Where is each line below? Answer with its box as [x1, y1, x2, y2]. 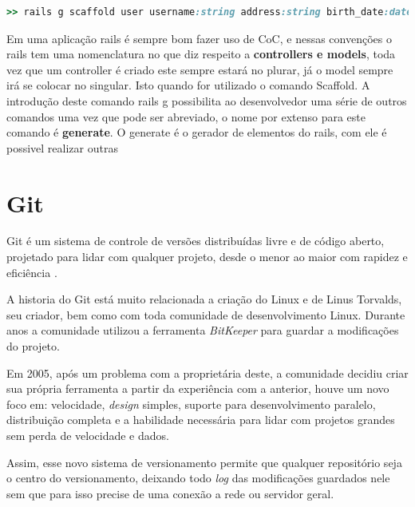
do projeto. [6, 338, 60, 355]
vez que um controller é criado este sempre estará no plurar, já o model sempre [6, 61, 393, 77]
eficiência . [6, 263, 57, 280]
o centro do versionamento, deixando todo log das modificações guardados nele [6, 469, 390, 486]
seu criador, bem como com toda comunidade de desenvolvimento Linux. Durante [6, 306, 405, 323]
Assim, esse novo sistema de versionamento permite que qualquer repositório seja [6, 454, 402, 470]
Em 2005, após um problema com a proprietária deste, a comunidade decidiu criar [6, 364, 409, 381]
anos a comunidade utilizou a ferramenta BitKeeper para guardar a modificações [6, 322, 399, 339]
